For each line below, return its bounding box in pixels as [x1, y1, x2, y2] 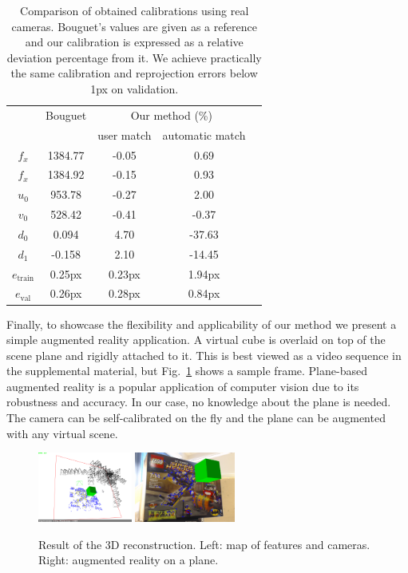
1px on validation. [90, 80, 179, 97]
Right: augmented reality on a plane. [38, 551, 219, 568]
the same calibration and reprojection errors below [10, 65, 258, 81]
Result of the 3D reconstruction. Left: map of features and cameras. [38, 535, 370, 552]
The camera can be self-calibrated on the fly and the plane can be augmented [6, 409, 386, 426]
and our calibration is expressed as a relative [25, 34, 244, 50]
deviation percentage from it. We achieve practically [6, 49, 262, 65]
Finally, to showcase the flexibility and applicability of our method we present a [6, 315, 397, 332]
